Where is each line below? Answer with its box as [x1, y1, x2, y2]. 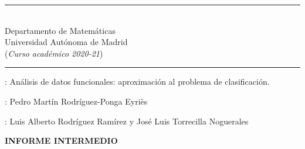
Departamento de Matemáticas [5, 24, 116, 36]
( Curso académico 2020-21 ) [5, 47, 103, 59]
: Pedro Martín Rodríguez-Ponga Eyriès [5, 95, 148, 107]
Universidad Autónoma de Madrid [5, 36, 128, 48]
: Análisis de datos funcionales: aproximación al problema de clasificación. [5, 75, 270, 88]
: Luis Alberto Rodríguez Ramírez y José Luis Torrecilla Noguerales [5, 115, 249, 127]
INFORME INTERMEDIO [5, 134, 118, 147]
